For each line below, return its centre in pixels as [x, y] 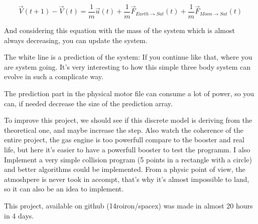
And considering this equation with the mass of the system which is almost [119, 30]
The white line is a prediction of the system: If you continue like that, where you [128, 57]
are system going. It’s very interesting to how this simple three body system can [127, 66]
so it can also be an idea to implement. [64, 189]
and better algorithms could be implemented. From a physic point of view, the [125, 169]
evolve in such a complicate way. [54, 76]
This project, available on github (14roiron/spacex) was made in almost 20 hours [128, 205]
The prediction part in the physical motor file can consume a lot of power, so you [129, 93]
